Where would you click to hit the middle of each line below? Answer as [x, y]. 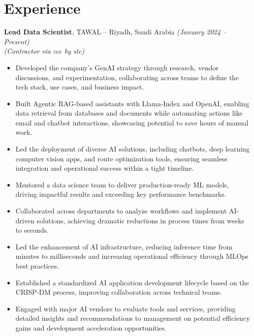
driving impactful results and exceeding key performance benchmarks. [121, 194]
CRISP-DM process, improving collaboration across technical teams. [119, 292]
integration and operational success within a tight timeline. [105, 168]
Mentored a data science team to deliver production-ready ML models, [122, 184]
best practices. [37, 266]
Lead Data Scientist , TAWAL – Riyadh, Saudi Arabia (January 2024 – [115, 32]
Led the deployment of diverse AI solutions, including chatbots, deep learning [132, 149]
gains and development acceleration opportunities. [91, 327]
